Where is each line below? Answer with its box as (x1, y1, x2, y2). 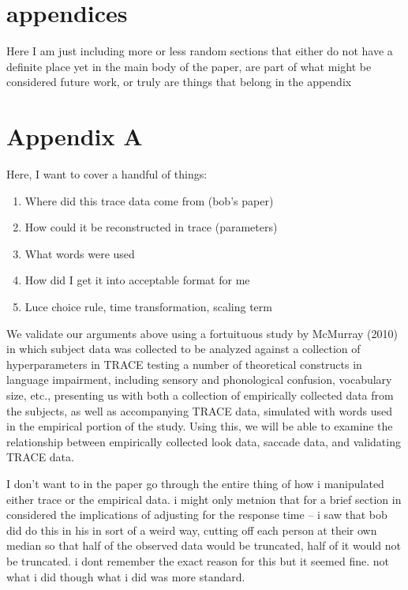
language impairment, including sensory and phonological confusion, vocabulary (6, 371, 392, 388)
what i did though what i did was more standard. (6, 568, 245, 584)
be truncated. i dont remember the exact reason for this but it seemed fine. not (6, 552, 389, 569)
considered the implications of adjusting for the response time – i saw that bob (6, 506, 387, 523)
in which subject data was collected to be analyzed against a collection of (6, 340, 361, 357)
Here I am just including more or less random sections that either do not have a (6, 43, 393, 59)
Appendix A (6, 120, 143, 152)
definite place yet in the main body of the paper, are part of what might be (6, 58, 372, 74)
